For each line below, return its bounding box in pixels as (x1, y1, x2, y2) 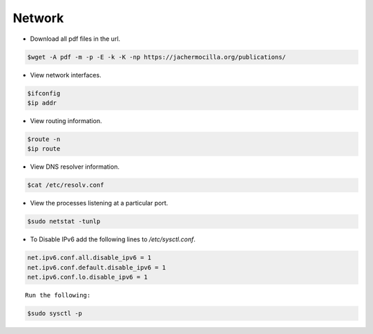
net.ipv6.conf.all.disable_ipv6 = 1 (27, 254, 152, 262)
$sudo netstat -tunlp (27, 218, 101, 225)
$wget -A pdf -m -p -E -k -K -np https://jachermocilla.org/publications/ (27, 53, 287, 61)
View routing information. (30, 116, 102, 124)
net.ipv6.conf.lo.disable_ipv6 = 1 (27, 273, 148, 281)
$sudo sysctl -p (27, 309, 83, 317)
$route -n (27, 135, 61, 143)
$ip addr (27, 99, 57, 106)
